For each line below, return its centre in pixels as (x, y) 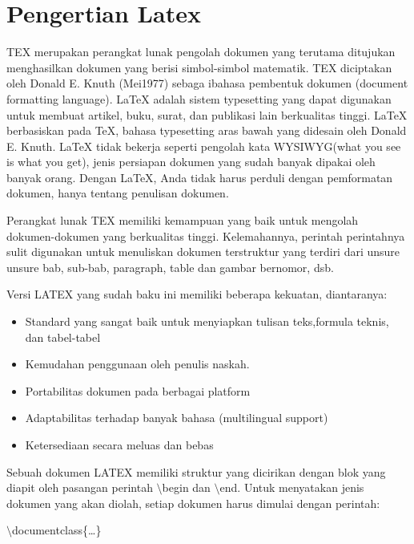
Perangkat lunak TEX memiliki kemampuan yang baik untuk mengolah (183, 220)
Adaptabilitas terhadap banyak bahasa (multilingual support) (177, 418)
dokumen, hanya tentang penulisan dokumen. (118, 193)
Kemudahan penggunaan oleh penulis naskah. (137, 364)
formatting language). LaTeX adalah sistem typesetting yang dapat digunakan (199, 98)
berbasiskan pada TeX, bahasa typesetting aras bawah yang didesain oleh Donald (207, 130)
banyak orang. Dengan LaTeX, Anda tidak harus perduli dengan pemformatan (200, 177)
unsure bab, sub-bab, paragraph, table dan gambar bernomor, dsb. (170, 267)
